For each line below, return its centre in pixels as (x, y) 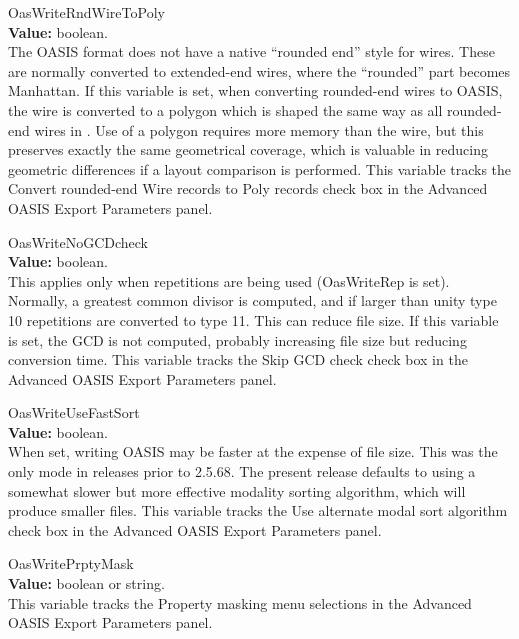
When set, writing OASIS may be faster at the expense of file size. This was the (253, 451)
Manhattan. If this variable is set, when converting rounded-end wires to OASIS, (255, 90)
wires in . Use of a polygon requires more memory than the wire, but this (259, 129)
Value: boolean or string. (86, 583)
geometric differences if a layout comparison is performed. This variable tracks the (260, 168)
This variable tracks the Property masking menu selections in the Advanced (240, 602)
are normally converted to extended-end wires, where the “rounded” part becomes (259, 70)
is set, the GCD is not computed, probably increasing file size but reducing (237, 339)
